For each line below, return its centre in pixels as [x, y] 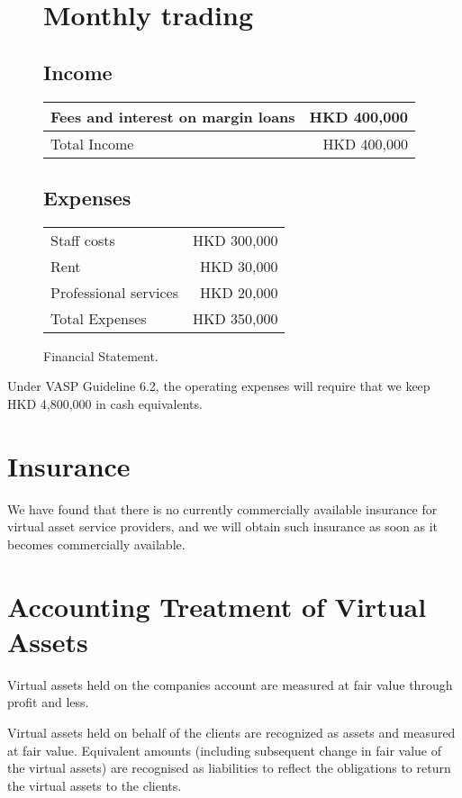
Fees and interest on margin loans [173, 116]
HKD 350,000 [235, 318]
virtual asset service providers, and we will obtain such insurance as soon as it [223, 526]
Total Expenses [99, 318]
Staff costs [83, 240]
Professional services [114, 292]
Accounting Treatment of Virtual [217, 606]
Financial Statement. [101, 355]
